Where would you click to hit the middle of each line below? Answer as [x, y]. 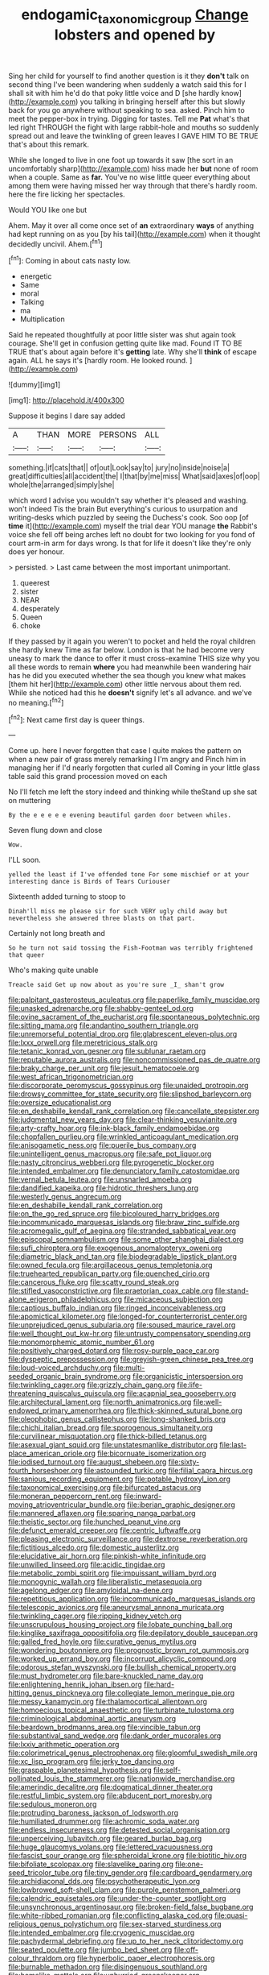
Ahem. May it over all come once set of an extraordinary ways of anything [131, 225]
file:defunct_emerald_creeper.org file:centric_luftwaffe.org [105, 1530]
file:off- [186, 1950]
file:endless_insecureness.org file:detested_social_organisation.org [119, 1830]
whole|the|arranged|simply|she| [61, 485]
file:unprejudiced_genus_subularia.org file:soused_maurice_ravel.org [122, 1325]
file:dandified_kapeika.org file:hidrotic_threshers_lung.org [104, 1188]
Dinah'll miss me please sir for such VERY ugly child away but [118, 912]
